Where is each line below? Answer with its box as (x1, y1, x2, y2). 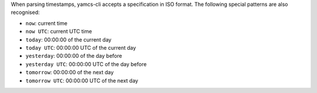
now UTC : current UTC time (25, 28, 92, 35)
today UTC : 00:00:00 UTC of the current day (25, 44, 136, 51)
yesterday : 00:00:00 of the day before (25, 53, 123, 60)
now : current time (25, 19, 68, 26)
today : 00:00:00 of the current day (25, 36, 112, 43)
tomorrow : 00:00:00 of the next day (25, 69, 114, 76)
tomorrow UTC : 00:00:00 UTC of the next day (25, 77, 139, 84)
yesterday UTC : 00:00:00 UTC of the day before (25, 60, 147, 67)
